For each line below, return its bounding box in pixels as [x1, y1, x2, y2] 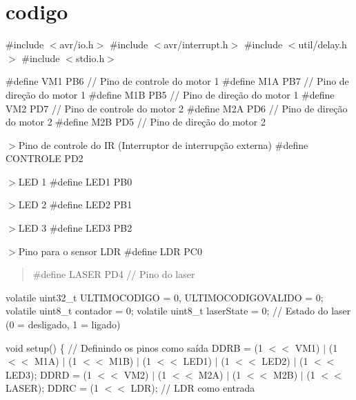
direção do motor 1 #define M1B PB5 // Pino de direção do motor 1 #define [6, 87, 335, 101]
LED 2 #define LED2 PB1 [18, 197, 132, 212]
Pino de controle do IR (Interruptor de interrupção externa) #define [18, 137, 308, 152]
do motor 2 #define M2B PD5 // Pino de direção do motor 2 [6, 114, 266, 129]
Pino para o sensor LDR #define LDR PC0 [18, 243, 202, 258]
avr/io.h [59, 37, 94, 52]
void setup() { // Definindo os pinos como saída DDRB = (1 [6, 340, 264, 354]
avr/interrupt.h [164, 37, 228, 52]
